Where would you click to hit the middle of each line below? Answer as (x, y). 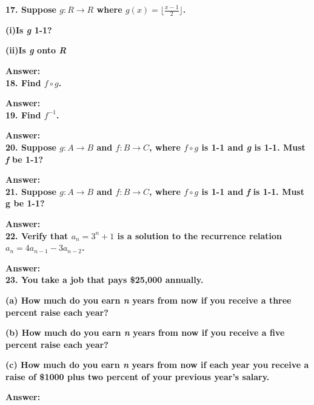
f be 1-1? (25, 159)
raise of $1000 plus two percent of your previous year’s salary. (138, 376)
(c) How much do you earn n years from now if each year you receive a (157, 365)
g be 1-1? (25, 203)
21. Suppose (31, 191)
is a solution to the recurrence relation (200, 235)
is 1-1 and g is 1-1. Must (253, 147)
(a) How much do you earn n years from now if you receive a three (149, 300)
